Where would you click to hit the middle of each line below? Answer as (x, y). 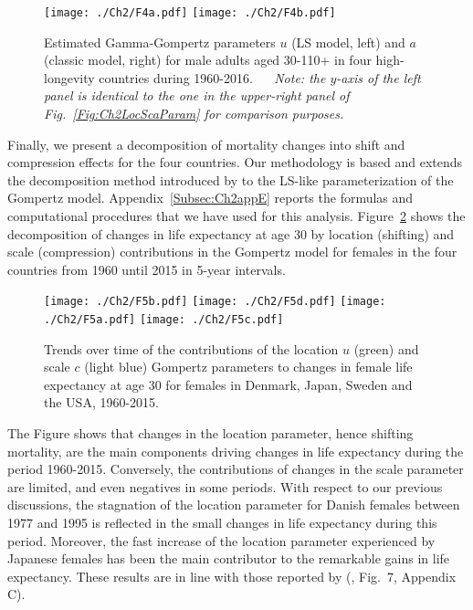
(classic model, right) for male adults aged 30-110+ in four (208, 60)
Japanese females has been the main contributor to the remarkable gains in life (229, 558)
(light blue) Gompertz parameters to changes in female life (248, 367)
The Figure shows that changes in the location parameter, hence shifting (210, 433)
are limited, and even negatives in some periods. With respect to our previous (225, 486)
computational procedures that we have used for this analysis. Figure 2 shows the (236, 216)
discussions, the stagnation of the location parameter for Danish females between (234, 505)
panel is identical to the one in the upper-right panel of (197, 95)
